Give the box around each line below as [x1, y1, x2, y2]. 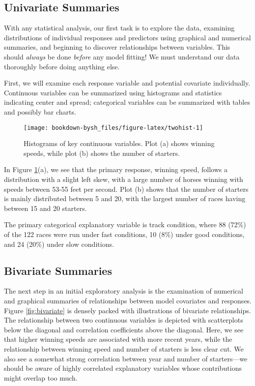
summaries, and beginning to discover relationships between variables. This [4, 42, 230, 52]
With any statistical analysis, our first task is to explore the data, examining [4, 23, 235, 33]
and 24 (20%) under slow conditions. [4, 238, 114, 249]
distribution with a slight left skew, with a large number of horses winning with [4, 174, 243, 184]
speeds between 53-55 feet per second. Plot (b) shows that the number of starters [4, 183, 249, 194]
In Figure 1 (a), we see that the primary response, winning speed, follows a [4, 164, 227, 175]
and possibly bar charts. [4, 106, 76, 117]
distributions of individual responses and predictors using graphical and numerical [4, 32, 251, 42]
